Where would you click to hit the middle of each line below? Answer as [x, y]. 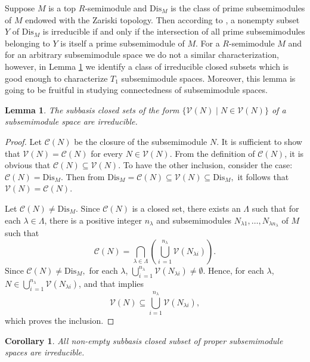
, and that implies [111, 283]
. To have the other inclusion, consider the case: [205, 165]
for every [107, 153]
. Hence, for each [233, 270]
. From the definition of [212, 153]
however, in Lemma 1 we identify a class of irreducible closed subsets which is [147, 66]
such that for [275, 208]
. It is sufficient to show [259, 141]
